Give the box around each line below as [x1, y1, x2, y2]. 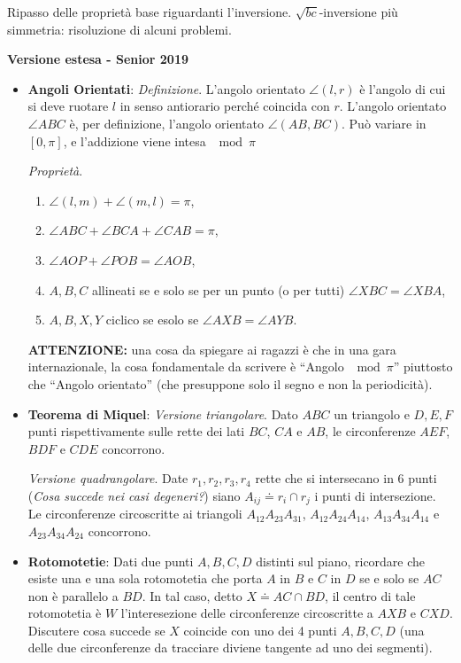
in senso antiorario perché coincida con [119, 97, 330, 115]
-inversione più [319, 3, 398, 20]
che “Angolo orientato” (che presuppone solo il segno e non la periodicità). [27, 374, 433, 393]
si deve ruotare [27, 97, 109, 115]
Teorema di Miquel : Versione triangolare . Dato [27, 404, 298, 423]
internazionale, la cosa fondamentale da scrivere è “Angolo [27, 357, 344, 376]
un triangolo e [334, 404, 410, 423]
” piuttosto [393, 357, 453, 376]
